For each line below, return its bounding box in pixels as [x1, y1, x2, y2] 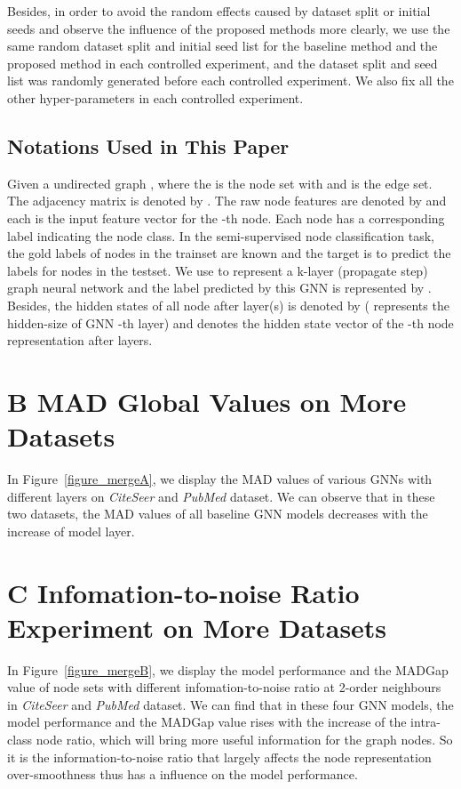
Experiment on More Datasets [7, 608, 387, 645]
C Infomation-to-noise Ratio [7, 574, 360, 610]
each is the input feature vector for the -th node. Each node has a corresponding [7, 208, 445, 227]
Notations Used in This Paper [7, 132, 290, 159]
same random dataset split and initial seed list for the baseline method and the [7, 36, 438, 55]
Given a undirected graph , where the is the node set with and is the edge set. [7, 173, 433, 192]
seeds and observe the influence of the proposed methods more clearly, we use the [7, 19, 450, 37]
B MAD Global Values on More [7, 382, 407, 419]
